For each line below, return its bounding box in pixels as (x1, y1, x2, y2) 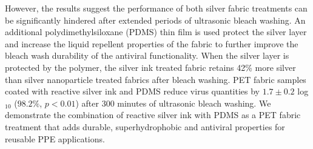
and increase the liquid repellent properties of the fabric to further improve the (5, 37, 298, 50)
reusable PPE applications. (5, 132, 105, 145)
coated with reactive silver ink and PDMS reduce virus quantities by (5, 85, 260, 98)
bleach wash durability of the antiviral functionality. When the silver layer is (5, 49, 289, 62)
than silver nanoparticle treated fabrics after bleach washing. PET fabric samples (5, 73, 306, 85)
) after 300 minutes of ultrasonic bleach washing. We (75, 96, 271, 109)
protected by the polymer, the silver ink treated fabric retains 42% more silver (5, 61, 296, 73)
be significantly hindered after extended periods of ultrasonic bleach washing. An (5, 13, 306, 26)
